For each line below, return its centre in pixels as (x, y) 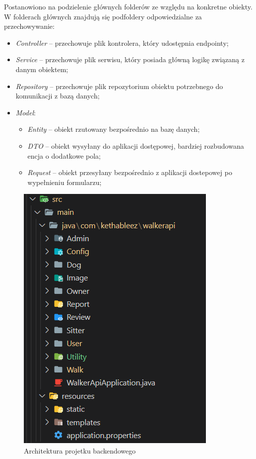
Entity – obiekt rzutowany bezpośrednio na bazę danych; (114, 129)
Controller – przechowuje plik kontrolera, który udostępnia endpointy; (122, 43)
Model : (26, 112)
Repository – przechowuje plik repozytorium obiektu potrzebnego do (119, 86)
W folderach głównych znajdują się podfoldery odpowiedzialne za (103, 16)
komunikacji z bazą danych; (58, 96)
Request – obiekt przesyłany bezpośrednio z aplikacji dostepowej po (130, 172)
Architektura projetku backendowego (80, 450)
